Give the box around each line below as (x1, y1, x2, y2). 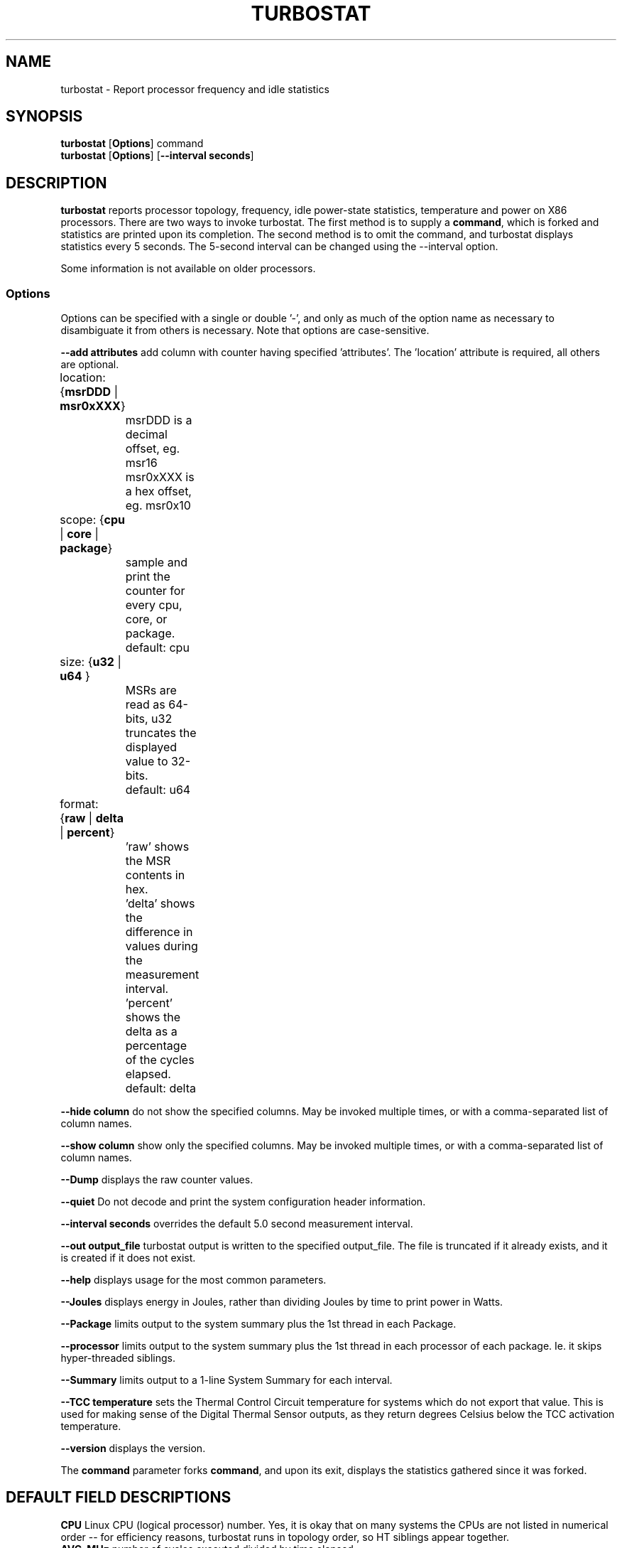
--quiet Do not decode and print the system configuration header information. (60, 1195, 426, 1208)
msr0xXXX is (125, 470, 195, 485)
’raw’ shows (125, 839, 190, 854)
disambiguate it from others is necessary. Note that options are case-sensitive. (60, 324, 430, 337)
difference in (125, 925, 193, 940)
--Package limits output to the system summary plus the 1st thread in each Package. (60, 1318, 457, 1331)
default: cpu (125, 640, 190, 655)
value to (125, 754, 168, 769)
